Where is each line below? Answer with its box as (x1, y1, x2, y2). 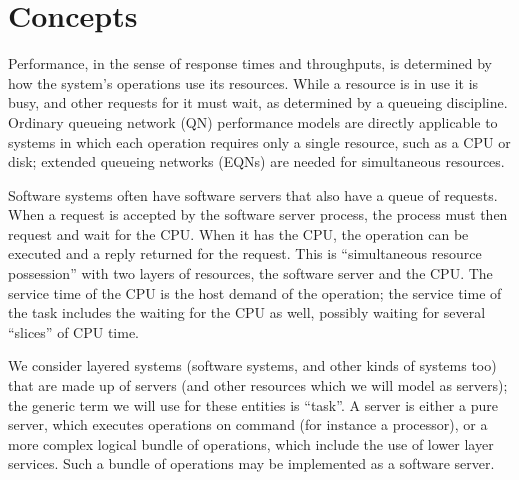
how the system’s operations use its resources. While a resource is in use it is (8, 72, 479, 93)
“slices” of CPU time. (8, 321, 139, 342)
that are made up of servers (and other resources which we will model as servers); (8, 375, 508, 396)
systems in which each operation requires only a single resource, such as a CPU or (8, 131, 511, 152)
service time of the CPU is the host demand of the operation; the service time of (8, 282, 502, 303)
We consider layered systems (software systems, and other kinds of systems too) (8, 355, 497, 376)
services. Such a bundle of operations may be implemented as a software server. (8, 453, 495, 474)
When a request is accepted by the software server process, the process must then (8, 204, 508, 225)
